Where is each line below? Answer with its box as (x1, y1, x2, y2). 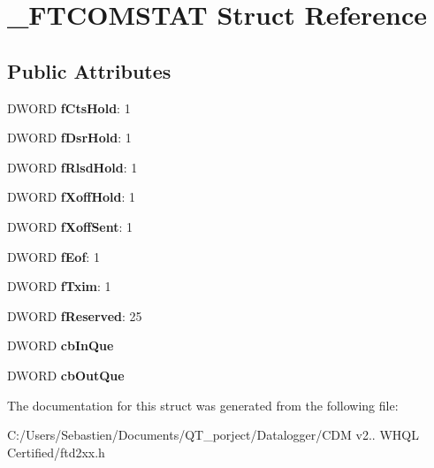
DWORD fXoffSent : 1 (7, 217, 133, 235)
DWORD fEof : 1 (7, 247, 100, 265)
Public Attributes (7, 57, 171, 84)
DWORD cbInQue (7, 336, 114, 355)
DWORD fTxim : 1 (7, 277, 111, 295)
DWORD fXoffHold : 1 (7, 188, 136, 206)
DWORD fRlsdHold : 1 (7, 157, 138, 176)
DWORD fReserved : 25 (7, 306, 142, 325)
